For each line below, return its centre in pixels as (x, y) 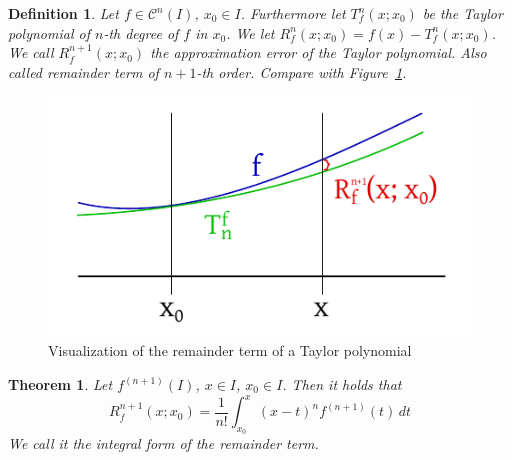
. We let (250, 32)
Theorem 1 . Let (60, 384)
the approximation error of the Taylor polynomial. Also (318, 52)
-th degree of (141, 32)
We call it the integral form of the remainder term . (163, 443)
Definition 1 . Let (63, 13)
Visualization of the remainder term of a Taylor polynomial (230, 350)
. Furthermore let (293, 13)
